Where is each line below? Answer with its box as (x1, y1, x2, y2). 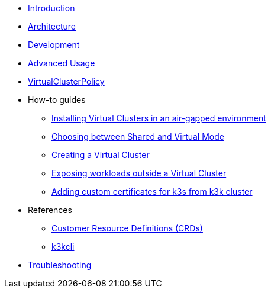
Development (28, 40, 80, 50)
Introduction (28, 3, 75, 13)
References (28, 205, 72, 215)
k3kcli (51, 242, 75, 252)
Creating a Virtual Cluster (51, 150, 150, 160)
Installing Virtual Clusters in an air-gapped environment (51, 113, 266, 123)
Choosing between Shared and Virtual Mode (51, 131, 224, 141)
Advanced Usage (28, 58, 95, 68)
